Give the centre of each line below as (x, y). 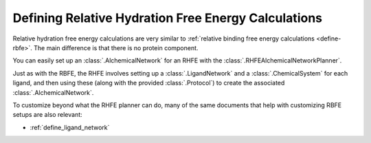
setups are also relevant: (47, 115)
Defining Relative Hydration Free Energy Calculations (168, 18)
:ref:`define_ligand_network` (70, 127)
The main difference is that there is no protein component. (116, 47)
